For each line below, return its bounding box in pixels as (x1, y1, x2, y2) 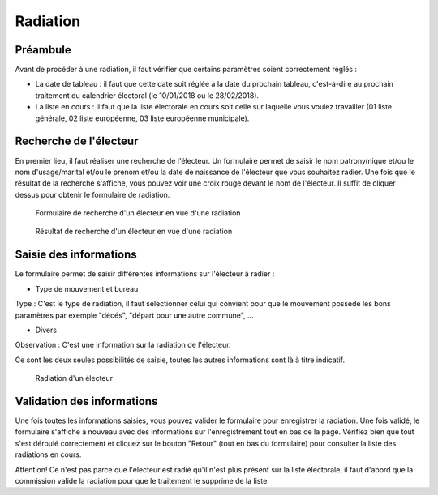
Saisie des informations (15, 248, 137, 262)
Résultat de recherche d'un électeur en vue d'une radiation (35, 227, 233, 237)
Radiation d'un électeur (35, 373, 114, 383)
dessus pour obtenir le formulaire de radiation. (15, 190, 170, 199)
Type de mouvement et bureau (35, 284, 139, 293)
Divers (35, 325, 57, 335)
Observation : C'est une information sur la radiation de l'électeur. (15, 340, 231, 350)
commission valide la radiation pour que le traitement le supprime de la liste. (15, 476, 269, 485)
